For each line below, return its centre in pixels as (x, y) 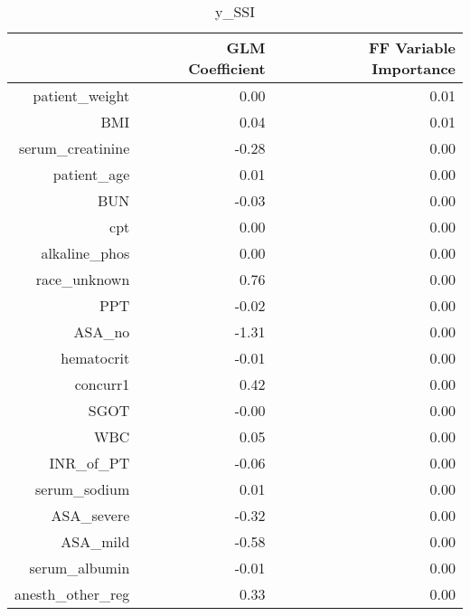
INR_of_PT (89, 463)
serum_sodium (83, 489)
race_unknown (83, 279)
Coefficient (227, 68)
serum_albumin (80, 568)
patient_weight (81, 95)
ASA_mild (95, 541)
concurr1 (102, 384)
